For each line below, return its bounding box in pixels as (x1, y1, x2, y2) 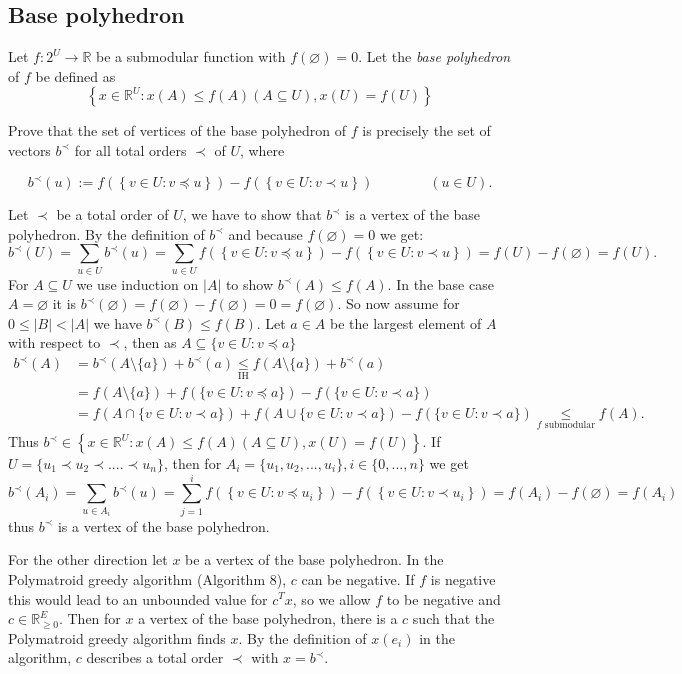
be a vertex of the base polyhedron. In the (185, 549, 444, 570)
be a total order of (56, 204, 169, 225)
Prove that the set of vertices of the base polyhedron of (8, 120, 347, 141)
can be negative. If (301, 568, 415, 589)
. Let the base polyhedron (358, 46, 511, 67)
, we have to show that (182, 204, 322, 225)
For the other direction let (8, 549, 168, 570)
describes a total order (86, 647, 224, 668)
